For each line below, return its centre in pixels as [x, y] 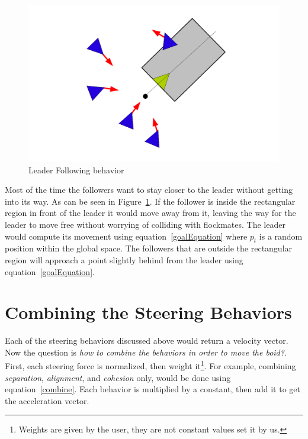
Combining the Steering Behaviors [148, 312]
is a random [281, 236]
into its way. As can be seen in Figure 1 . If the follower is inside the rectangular [150, 201]
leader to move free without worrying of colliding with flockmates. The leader [145, 224]
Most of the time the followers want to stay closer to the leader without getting [149, 190]
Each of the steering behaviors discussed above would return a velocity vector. [147, 340]
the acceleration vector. [47, 400]
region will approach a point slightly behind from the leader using [124, 259]
